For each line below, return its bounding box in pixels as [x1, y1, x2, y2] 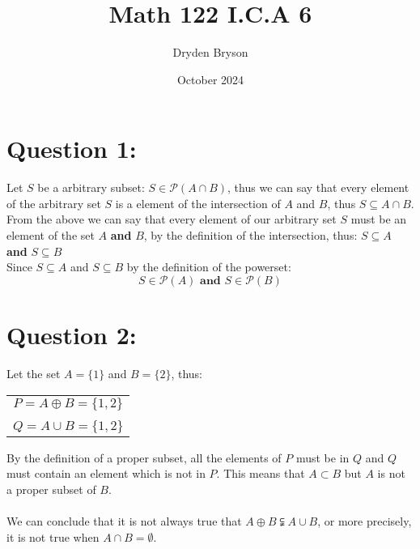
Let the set [6, 364, 61, 381]
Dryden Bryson [172, 44, 248, 61]
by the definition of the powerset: [126, 258, 291, 275]
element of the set [6, 227, 95, 244]
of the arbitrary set [6, 194, 101, 211]
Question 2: [6, 318, 137, 351]
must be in [295, 449, 350, 466]
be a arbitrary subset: [37, 179, 145, 196]
